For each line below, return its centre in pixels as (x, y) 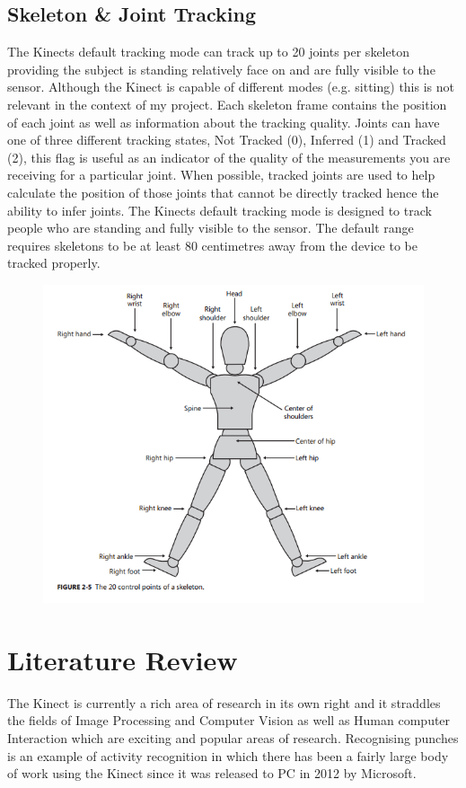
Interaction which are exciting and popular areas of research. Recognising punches (233, 738)
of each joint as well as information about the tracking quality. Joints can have (224, 122)
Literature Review (123, 659)
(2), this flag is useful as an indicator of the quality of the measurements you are (229, 157)
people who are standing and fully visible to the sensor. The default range (211, 228)
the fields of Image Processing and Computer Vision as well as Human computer (229, 720)
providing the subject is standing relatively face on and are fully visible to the (221, 69)
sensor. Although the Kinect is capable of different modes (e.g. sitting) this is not (231, 87)
